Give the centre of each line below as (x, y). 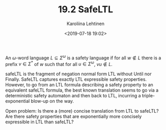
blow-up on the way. (52, 101)
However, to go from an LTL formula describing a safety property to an (79, 85)
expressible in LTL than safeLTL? (39, 122)
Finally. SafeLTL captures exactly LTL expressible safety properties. (76, 79)
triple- (148, 96)
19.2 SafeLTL (86, 9)
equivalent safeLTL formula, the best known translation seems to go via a (82, 90)
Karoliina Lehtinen (86, 24)
